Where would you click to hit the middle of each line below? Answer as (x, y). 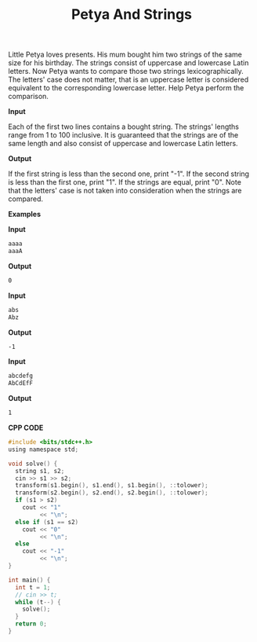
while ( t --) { (38, 602)
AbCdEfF (21, 383)
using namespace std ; (43, 449)
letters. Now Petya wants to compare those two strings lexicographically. (126, 72)
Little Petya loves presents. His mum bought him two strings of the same (125, 55)
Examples (25, 215)
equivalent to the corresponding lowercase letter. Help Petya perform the (126, 88)
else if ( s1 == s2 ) (47, 522)
